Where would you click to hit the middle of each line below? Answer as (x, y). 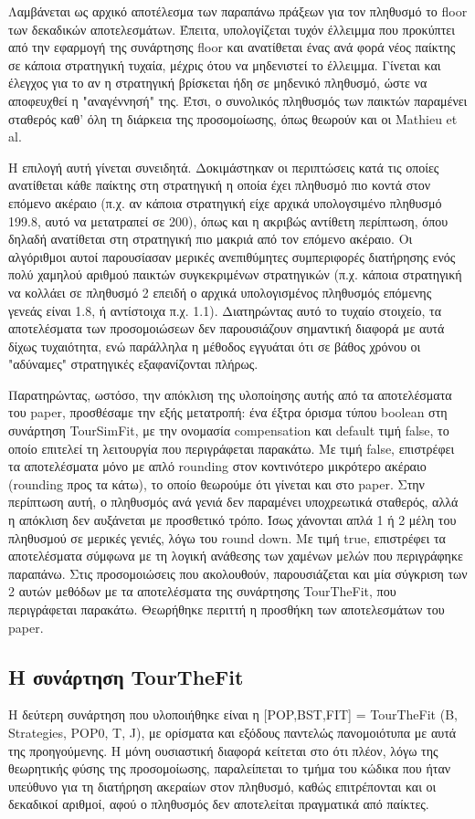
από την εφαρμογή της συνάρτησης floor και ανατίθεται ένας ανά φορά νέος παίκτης (232, 47)
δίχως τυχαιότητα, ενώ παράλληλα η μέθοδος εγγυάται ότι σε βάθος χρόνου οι (215, 346)
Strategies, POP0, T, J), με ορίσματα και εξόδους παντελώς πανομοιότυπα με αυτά (232, 732)
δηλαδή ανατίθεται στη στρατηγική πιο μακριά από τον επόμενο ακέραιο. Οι (211, 239)
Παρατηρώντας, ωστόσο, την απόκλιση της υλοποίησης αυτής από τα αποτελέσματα (230, 394)
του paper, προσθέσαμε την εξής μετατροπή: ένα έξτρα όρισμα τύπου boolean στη (228, 412)
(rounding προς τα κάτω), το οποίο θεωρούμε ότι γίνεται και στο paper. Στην (216, 483)
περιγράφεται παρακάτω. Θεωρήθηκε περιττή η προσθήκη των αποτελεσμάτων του (227, 609)
